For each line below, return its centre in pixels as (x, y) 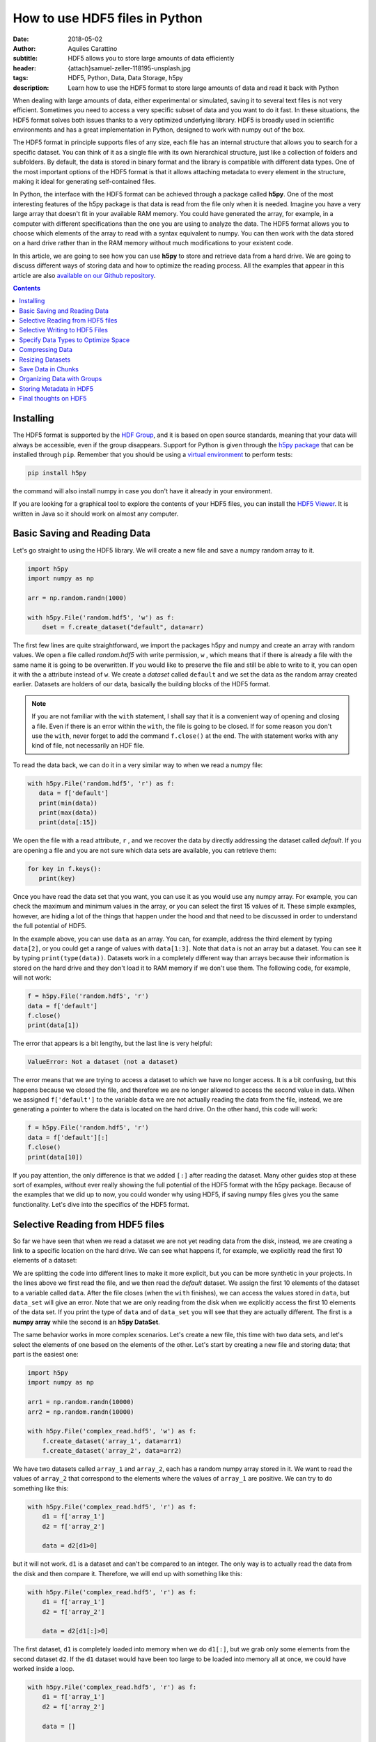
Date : (21, 39)
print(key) (57, 879)
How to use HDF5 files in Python (108, 18)
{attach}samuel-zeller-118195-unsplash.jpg (129, 68)
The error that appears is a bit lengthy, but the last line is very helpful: (112, 1043)
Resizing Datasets (45, 360)
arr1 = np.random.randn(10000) (81, 1402)
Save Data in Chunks (49, 369)
